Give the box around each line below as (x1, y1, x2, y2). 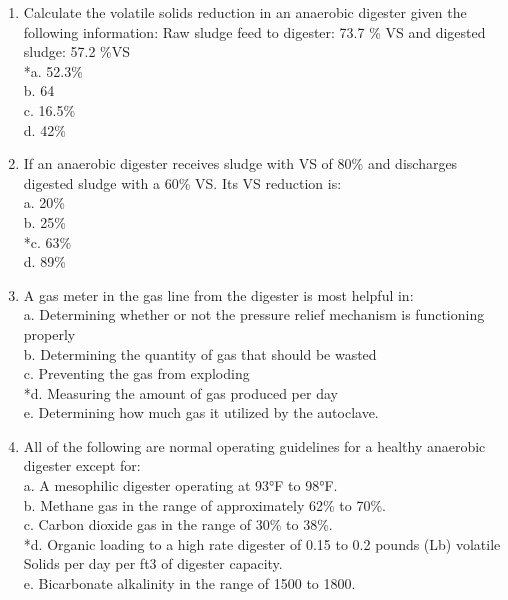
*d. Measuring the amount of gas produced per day (23, 382, 338, 403)
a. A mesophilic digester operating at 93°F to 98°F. (23, 475, 338, 496)
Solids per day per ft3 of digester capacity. (23, 553, 283, 574)
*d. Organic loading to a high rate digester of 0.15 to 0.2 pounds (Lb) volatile (23, 533, 501, 554)
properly (23, 323, 76, 344)
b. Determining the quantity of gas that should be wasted (23, 343, 377, 364)
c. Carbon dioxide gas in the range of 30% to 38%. (23, 514, 333, 535)
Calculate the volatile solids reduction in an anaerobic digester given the (23, 2, 467, 22)
